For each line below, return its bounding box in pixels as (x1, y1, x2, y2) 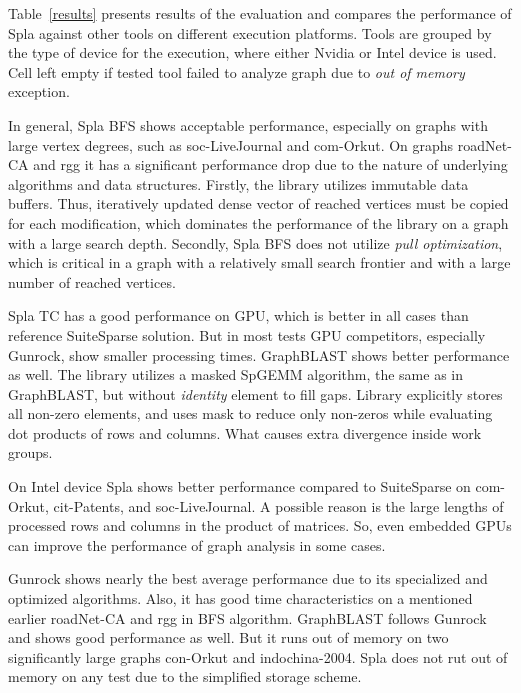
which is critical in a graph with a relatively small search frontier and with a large (8, 252, 511, 273)
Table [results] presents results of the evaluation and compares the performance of (8, 3, 512, 23)
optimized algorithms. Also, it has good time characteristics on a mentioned (8, 588, 473, 609)
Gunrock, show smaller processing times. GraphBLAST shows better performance (8, 344, 510, 365)
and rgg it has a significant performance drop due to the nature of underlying (33, 154, 508, 175)
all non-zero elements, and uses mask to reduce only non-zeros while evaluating (8, 403, 493, 424)
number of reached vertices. (8, 271, 176, 292)
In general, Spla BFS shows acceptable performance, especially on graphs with (8, 114, 488, 135)
